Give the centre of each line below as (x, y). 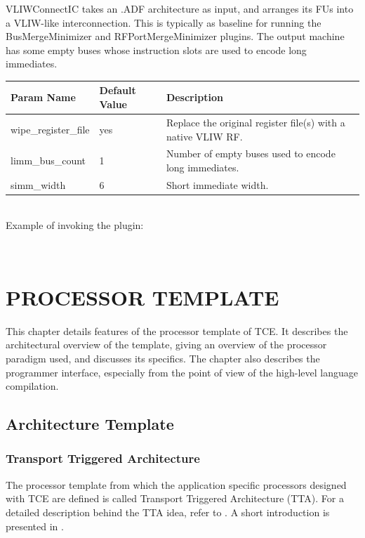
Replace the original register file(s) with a (255, 122)
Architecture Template (90, 424)
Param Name (43, 97)
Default (118, 90)
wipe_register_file (50, 129)
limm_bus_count (48, 160)
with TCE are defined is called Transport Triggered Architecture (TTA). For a (175, 498)
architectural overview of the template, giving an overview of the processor (166, 345)
